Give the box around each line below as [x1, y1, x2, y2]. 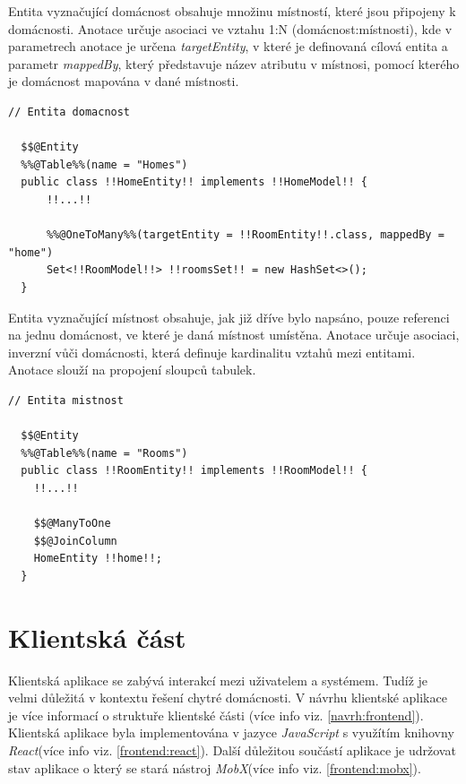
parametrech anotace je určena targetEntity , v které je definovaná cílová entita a [8, 37, 448, 56]
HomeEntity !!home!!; [33, 552, 162, 565]
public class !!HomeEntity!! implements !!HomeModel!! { [21, 176, 367, 189]
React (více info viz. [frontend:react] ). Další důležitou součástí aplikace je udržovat [8, 740, 456, 759]
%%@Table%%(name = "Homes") [21, 158, 188, 171]
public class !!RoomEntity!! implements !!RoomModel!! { [21, 464, 367, 478]
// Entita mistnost [8, 393, 124, 407]
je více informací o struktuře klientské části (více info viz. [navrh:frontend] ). [8, 705, 424, 724]
